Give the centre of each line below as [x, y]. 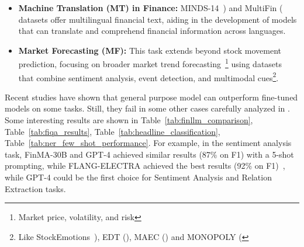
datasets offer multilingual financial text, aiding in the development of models [158, 19]
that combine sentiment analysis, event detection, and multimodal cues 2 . [148, 76]
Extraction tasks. [35, 188]
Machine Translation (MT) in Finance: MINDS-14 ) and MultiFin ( [151, 8]
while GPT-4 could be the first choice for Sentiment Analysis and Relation [138, 177]
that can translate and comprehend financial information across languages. [152, 31]
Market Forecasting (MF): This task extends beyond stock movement [150, 50]
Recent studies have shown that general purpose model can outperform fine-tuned [151, 97]
